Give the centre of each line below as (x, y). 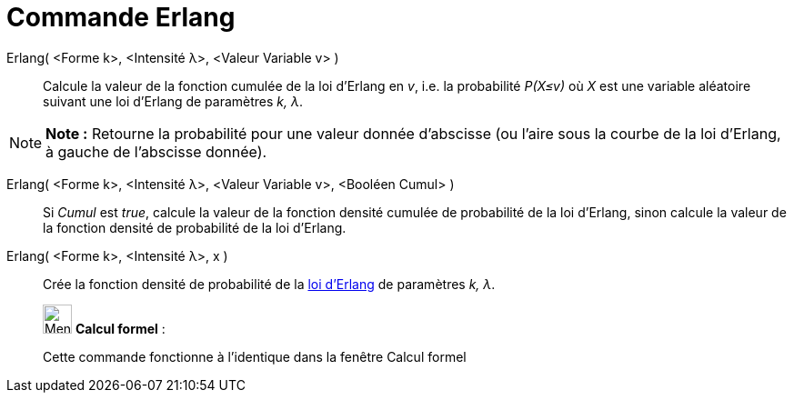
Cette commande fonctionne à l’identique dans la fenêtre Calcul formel (255, 356)
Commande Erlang (121, 17)
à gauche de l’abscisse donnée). (156, 151)
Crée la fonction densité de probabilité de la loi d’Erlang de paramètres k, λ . (269, 284)
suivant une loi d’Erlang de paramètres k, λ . (173, 101)
